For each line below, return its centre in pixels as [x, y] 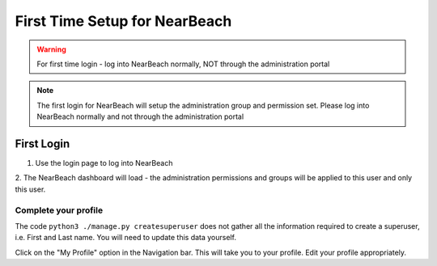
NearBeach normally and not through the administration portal [140, 116]
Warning [51, 49]
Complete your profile [59, 210]
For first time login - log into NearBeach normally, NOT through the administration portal [183, 64]
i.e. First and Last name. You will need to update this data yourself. [125, 238]
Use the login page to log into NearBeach [104, 163]
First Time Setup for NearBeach [123, 21]
